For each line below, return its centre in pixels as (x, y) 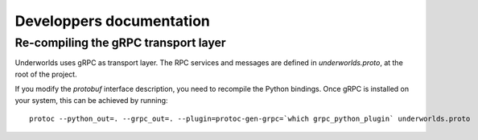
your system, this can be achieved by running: (91, 100)
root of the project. (46, 74)
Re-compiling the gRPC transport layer (120, 43)
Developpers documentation (113, 21)
